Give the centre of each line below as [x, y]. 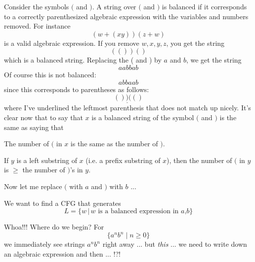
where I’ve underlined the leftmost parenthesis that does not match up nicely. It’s [127, 108]
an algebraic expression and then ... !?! [62, 253]
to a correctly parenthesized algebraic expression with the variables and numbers [126, 16]
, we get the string [214, 60]
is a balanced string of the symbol [143, 117]
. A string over [114, 6]
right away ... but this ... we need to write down [175, 244]
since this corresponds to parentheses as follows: [77, 89]
